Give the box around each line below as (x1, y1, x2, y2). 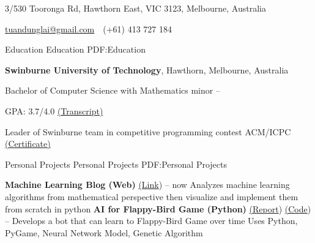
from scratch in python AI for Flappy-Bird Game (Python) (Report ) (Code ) (5, 202, 311, 215)
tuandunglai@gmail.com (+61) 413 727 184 (5, 22, 172, 35)
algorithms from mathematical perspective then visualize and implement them (5, 190, 298, 203)
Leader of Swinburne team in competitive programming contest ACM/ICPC (5, 125, 291, 138)
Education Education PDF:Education (5, 43, 146, 56)
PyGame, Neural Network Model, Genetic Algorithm (5, 226, 203, 239)
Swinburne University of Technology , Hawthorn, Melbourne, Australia (5, 63, 289, 76)
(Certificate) (5, 137, 51, 150)
